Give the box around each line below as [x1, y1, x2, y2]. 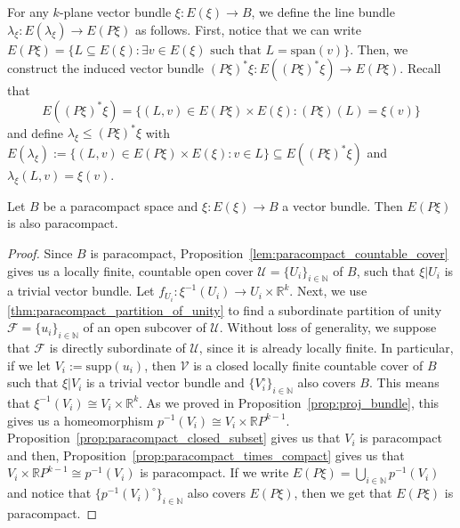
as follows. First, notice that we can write [134, 20, 361, 38]
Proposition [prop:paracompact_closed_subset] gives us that [7, 428, 341, 447]
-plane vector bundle [59, 3, 172, 20]
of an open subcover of [83, 318, 206, 337]
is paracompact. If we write [140, 463, 289, 482]
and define [7, 123, 64, 142]
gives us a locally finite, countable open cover [7, 261, 254, 280]
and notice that [7, 483, 92, 502]
